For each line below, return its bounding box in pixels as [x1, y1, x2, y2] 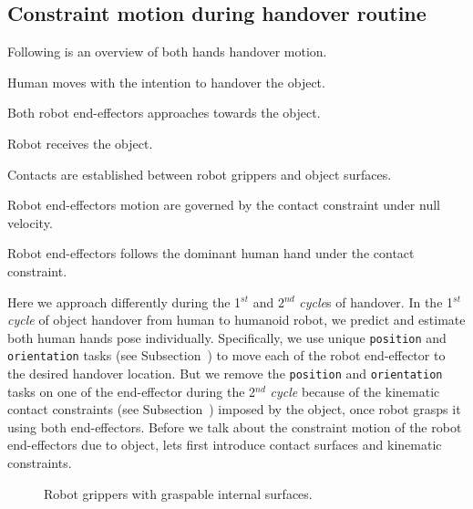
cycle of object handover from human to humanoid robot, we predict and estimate [7, 310, 466, 329]
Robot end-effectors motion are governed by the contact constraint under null [7, 195, 440, 214]
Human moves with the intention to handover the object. [7, 72, 325, 91]
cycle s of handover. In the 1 [299, 292, 454, 311]
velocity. [7, 213, 53, 232]
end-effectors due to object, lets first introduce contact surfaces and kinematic [7, 435, 442, 454]
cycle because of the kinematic [270, 381, 440, 400]
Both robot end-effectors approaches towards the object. [7, 103, 321, 122]
